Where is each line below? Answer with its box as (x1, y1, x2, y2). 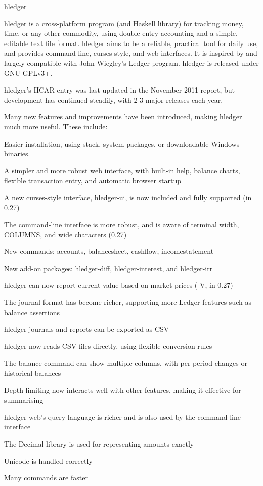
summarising (4, 394, 43, 405)
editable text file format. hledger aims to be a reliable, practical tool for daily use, (4, 37, 258, 48)
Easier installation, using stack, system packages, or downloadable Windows (4, 138, 240, 149)
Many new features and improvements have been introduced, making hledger (4, 111, 242, 122)
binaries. (4, 148, 30, 159)
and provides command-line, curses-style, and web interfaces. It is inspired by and (4, 48, 257, 58)
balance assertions (4, 306, 60, 317)
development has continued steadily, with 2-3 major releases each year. (4, 94, 223, 105)
